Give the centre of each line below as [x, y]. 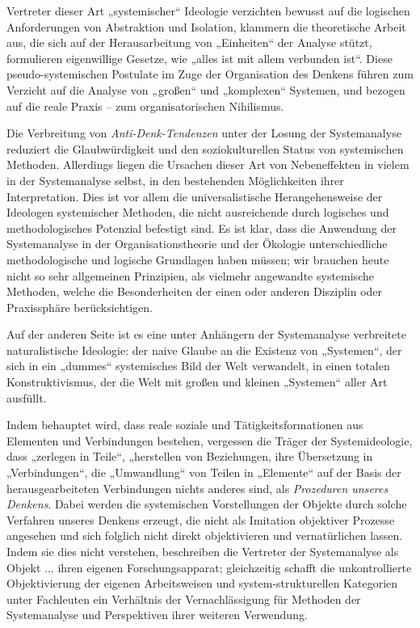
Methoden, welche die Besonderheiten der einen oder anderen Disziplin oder [195, 291]
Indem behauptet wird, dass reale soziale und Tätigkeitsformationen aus [185, 425]
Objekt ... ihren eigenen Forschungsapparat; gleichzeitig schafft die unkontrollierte [209, 567]
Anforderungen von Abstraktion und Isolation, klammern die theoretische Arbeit [206, 26]
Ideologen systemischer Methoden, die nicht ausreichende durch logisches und [198, 212]
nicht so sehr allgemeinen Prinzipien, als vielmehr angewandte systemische [190, 275]
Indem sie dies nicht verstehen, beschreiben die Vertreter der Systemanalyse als [203, 551]
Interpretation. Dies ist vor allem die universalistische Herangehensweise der [195, 196]
